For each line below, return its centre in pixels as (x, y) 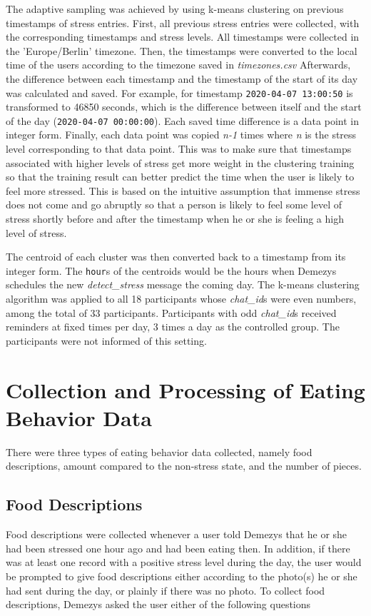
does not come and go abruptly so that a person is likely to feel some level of (174, 205)
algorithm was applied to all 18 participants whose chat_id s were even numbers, (181, 299)
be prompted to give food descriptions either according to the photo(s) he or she (182, 576)
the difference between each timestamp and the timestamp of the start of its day (182, 78)
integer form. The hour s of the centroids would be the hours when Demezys (171, 270)
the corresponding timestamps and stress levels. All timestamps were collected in (183, 37)
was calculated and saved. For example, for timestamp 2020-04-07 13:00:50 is (179, 92)
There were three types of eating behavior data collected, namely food (159, 451)
